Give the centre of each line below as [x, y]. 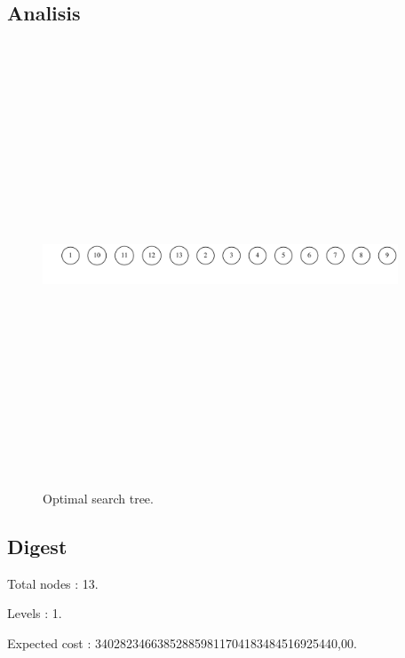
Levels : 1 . [35, 613]
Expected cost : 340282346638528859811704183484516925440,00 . [182, 642]
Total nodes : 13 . [53, 583]
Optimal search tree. [98, 498]
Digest [37, 546]
